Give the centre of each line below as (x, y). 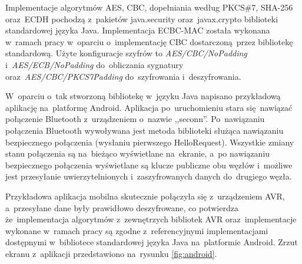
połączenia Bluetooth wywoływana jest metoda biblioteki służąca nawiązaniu (145, 130)
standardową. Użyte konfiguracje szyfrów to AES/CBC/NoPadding (126, 53)
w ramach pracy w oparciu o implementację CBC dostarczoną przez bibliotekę (149, 41)
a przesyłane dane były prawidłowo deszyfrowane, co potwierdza (122, 207)
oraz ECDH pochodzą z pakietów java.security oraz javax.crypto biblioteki (142, 18)
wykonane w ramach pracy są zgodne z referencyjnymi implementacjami (137, 230)
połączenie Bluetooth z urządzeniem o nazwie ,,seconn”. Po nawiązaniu (135, 119)
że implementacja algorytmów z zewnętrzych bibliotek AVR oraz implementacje (151, 219)
